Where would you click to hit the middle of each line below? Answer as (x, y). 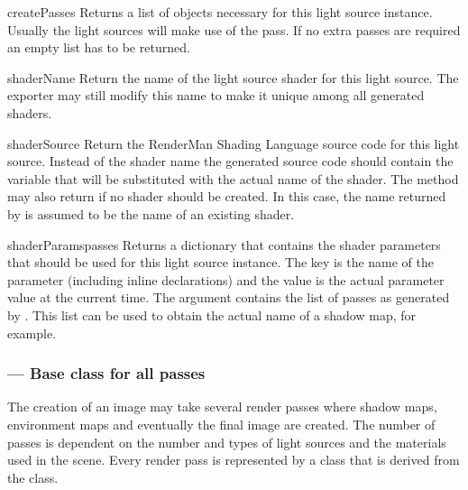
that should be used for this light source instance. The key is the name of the (221, 262)
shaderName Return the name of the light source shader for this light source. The (233, 77)
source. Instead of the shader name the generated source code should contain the (230, 161)
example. (32, 333)
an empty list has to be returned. (99, 47)
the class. (33, 477)
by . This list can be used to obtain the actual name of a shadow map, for (211, 314)
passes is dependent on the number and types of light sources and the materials (227, 442)
